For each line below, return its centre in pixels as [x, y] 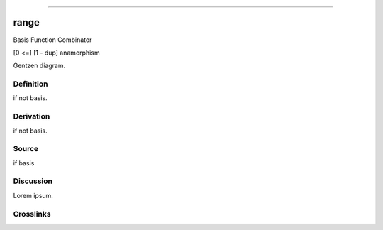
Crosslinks [32, 214]
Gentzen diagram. [39, 66]
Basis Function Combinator [52, 40]
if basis [24, 163]
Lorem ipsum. [33, 195]
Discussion [33, 181]
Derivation [32, 116]
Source [26, 149]
